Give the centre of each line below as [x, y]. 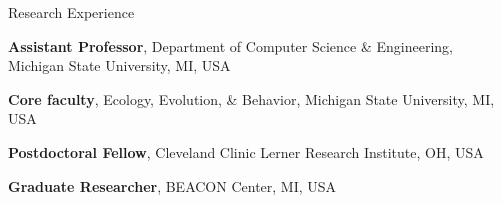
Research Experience [71, 12]
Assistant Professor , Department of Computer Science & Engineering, [230, 45]
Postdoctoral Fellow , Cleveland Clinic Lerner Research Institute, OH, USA [246, 151]
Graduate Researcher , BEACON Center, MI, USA [172, 185]
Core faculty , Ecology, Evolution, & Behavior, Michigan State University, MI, [251, 98]
